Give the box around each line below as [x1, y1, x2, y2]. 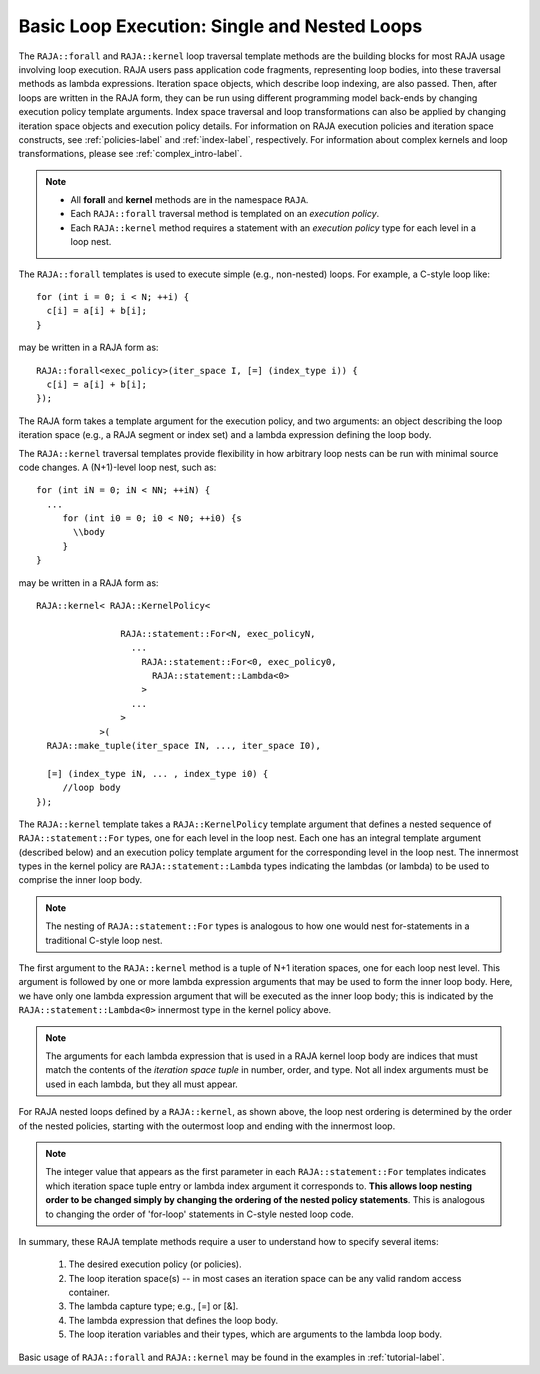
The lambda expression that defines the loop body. [68, 1314, 279, 1326]
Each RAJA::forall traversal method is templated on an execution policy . [70, 208, 380, 220]
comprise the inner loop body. [18, 874, 143, 886]
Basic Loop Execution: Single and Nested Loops [18, 15, 423, 37]
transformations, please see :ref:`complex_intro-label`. [18, 148, 243, 160]
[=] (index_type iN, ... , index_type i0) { [46, 768, 269, 779]
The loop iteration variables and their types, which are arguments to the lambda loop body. [68, 1328, 443, 1340]
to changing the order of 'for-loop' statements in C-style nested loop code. [45, 1208, 354, 1220]
